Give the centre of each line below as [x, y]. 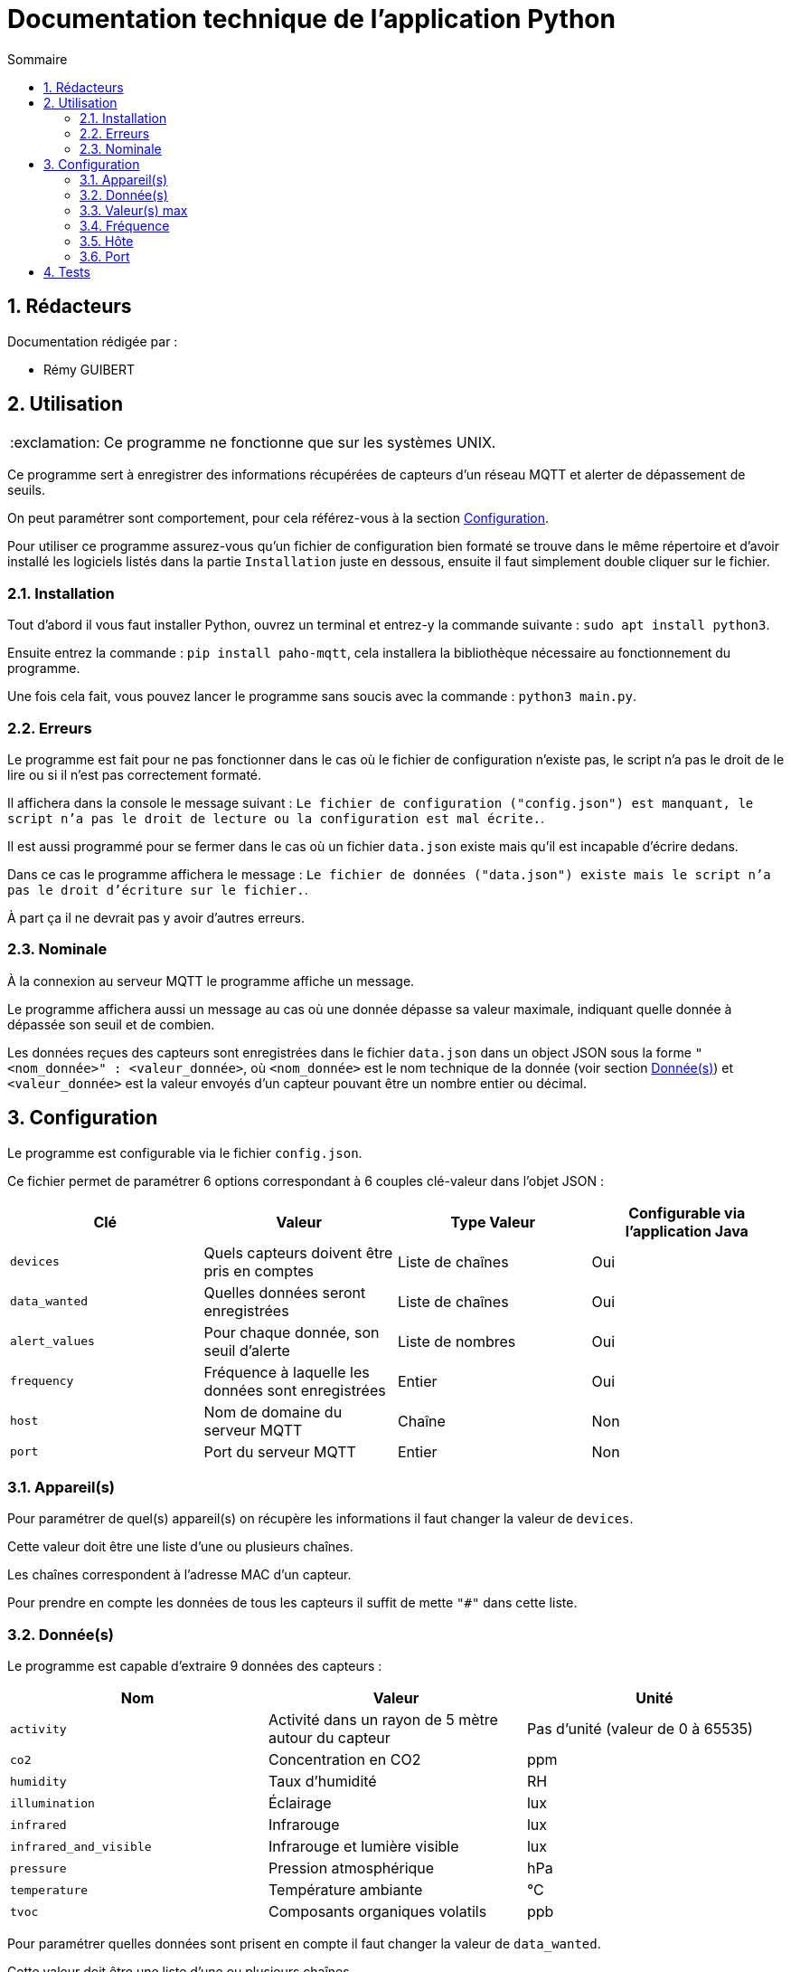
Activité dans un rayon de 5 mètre [383, 1720]
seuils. [27, 490]
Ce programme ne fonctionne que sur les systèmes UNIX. [300, 443]
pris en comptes [259, 1270]
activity [38, 1729]
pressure [38, 1868]
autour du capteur [329, 1738]
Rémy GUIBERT [89, 369]
